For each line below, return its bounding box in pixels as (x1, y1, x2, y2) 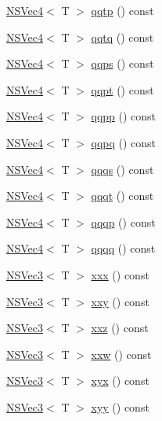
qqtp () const (91, 2, 154, 18)
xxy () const (91, 293, 149, 309)
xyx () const (91, 372, 149, 389)
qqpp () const (91, 108, 157, 124)
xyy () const (91, 398, 149, 415)
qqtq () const (91, 28, 154, 45)
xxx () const (91, 266, 149, 283)
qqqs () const (91, 161, 154, 177)
